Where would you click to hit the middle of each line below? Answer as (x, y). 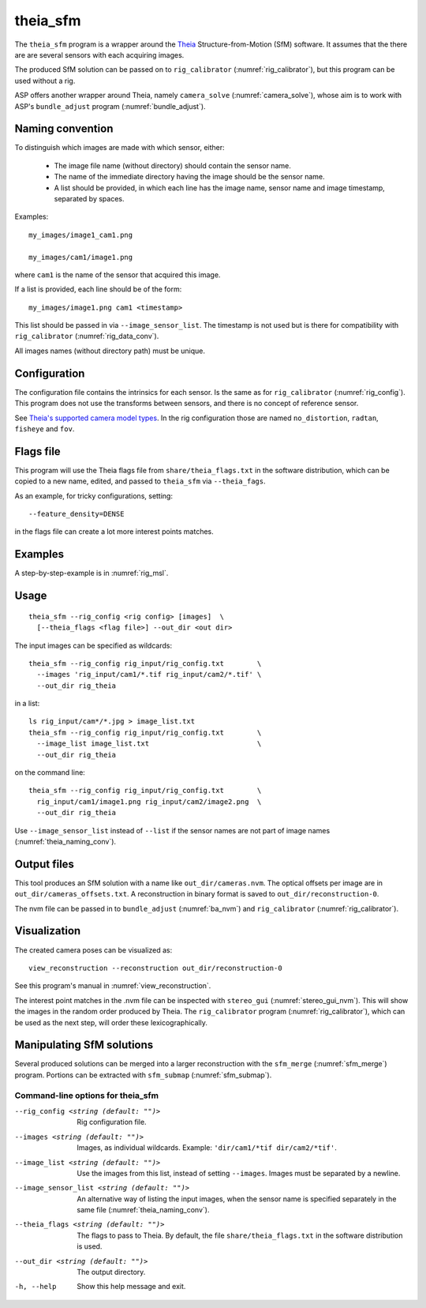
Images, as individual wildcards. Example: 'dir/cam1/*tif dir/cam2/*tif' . (207, 1148)
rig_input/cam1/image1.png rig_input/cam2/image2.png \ (149, 801)
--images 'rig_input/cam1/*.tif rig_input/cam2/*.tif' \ (149, 675)
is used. (90, 1246)
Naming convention (64, 129)
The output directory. (111, 1272)
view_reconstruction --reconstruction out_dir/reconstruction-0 (156, 968)
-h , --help (35, 1287)
